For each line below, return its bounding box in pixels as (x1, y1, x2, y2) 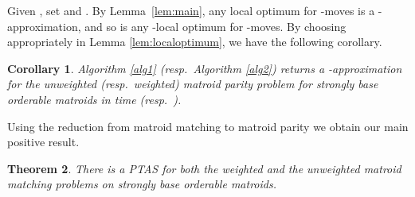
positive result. (7, 133, 80, 150)
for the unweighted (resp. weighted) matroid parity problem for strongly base (7, 75, 378, 92)
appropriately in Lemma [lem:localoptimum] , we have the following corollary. (7, 33, 382, 50)
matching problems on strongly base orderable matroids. (7, 176, 276, 192)
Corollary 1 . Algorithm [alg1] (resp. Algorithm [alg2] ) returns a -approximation (7, 60, 402, 76)
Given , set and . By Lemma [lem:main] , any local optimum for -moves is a (7, 2, 375, 18)
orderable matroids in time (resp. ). (7, 91, 182, 107)
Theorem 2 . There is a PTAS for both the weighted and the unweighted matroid (7, 160, 401, 176)
